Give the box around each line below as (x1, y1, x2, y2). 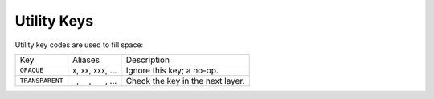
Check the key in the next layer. (125, 75, 245, 86)
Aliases (72, 54, 100, 65)
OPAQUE (19, 66, 44, 75)
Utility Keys (14, 12, 94, 30)
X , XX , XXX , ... (72, 65, 117, 76)
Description (125, 54, 170, 65)
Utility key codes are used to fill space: (14, 40, 144, 49)
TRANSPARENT (19, 77, 63, 85)
